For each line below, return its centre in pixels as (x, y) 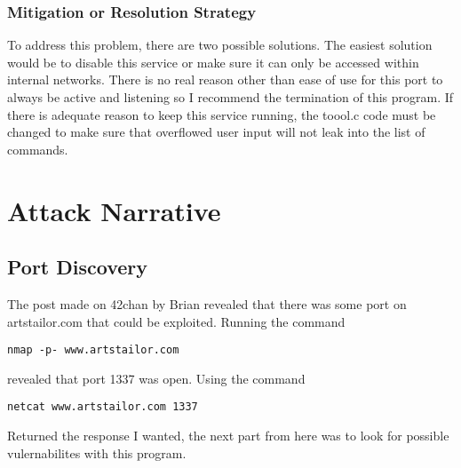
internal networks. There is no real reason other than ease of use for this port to (225, 79)
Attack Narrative (114, 210)
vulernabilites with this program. (97, 452)
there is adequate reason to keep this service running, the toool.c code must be (222, 114)
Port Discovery (78, 267)
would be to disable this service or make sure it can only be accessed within (213, 62)
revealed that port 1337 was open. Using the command (156, 378)
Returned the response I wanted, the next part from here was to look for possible (228, 436)
